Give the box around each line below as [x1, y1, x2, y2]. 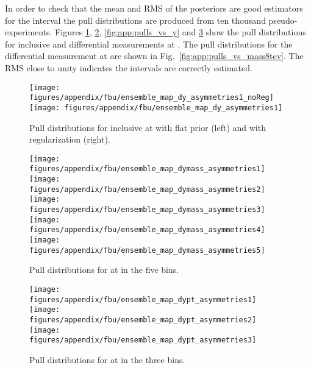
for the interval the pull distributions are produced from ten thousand [5, 13, 266, 26]
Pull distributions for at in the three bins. [29, 353, 185, 366]
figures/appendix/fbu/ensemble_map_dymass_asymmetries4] [29, 225, 265, 235]
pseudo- [268, 13, 298, 26]
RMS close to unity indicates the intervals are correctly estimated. [5, 61, 252, 74]
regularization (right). [29, 133, 110, 146]
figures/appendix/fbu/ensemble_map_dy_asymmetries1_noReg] [29, 93, 274, 102]
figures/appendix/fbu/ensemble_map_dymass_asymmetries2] [29, 185, 265, 194]
